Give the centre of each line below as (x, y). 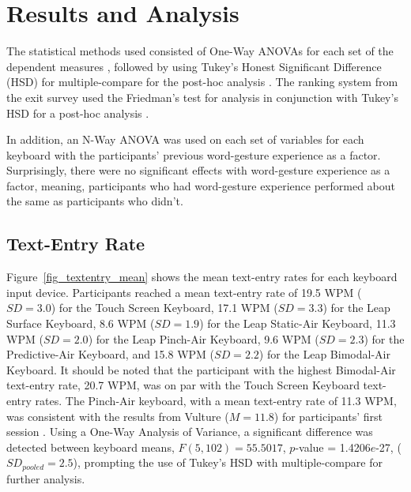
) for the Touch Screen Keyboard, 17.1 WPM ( (164, 308)
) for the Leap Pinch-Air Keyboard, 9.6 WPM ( (204, 338)
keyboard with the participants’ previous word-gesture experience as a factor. (194, 154)
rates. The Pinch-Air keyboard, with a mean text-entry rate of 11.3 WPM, (216, 401)
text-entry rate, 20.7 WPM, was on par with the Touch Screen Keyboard (183, 385)
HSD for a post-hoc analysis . (78, 113)
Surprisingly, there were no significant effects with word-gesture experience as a (198, 170)
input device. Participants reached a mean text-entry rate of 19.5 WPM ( (184, 292)
